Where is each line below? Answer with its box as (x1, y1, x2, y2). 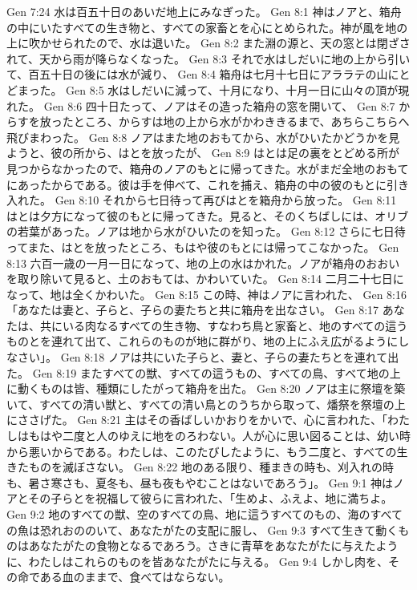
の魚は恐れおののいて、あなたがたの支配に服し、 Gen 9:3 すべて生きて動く (6, 521, 399, 538)
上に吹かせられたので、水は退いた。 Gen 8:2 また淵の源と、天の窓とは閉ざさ (6, 34, 411, 51)
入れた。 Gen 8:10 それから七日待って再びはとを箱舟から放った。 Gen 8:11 (6, 192, 397, 208)
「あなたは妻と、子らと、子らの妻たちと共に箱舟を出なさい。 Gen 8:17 (6, 301, 379, 318)
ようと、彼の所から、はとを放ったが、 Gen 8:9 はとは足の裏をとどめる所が (6, 144, 400, 161)
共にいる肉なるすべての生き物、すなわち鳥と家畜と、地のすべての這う (39, 317, 408, 333)
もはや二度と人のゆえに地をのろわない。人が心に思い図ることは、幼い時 (28, 427, 411, 444)
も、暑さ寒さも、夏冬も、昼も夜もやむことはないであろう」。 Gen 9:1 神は (6, 474, 394, 491)
